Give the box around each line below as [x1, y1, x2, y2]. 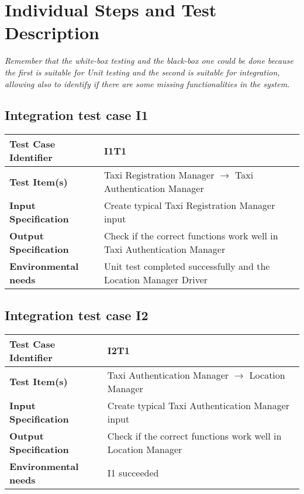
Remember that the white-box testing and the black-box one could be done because [5, 54, 293, 67]
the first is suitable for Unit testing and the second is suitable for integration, [5, 66, 280, 78]
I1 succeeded [107, 466, 159, 479]
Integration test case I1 [5, 106, 148, 124]
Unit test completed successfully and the [104, 259, 270, 273]
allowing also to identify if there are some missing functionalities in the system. [5, 77, 290, 90]
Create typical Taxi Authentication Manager [107, 398, 290, 412]
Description [5, 20, 100, 44]
